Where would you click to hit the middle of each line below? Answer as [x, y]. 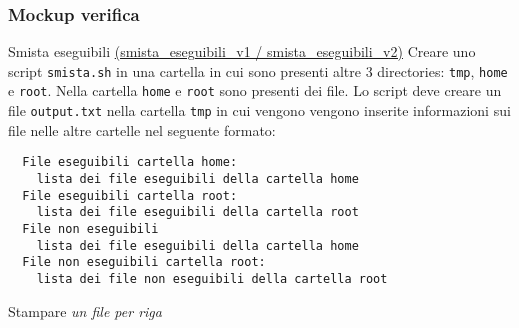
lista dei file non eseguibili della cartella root [212, 278]
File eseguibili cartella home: [130, 162]
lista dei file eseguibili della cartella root [197, 212]
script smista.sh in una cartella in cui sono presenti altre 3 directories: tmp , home [258, 70]
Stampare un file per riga [85, 310]
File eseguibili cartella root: [130, 195]
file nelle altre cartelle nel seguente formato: [142, 129]
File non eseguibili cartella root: [144, 262]
